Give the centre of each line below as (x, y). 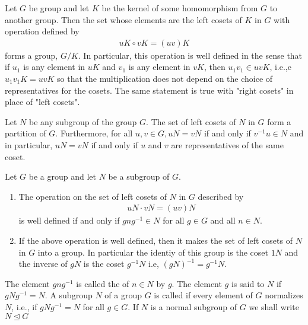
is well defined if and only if (69, 220)
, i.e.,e (280, 67)
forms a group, (31, 55)
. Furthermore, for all (94, 133)
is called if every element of (203, 295)
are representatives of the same (227, 144)
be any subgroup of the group (83, 121)
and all (223, 220)
